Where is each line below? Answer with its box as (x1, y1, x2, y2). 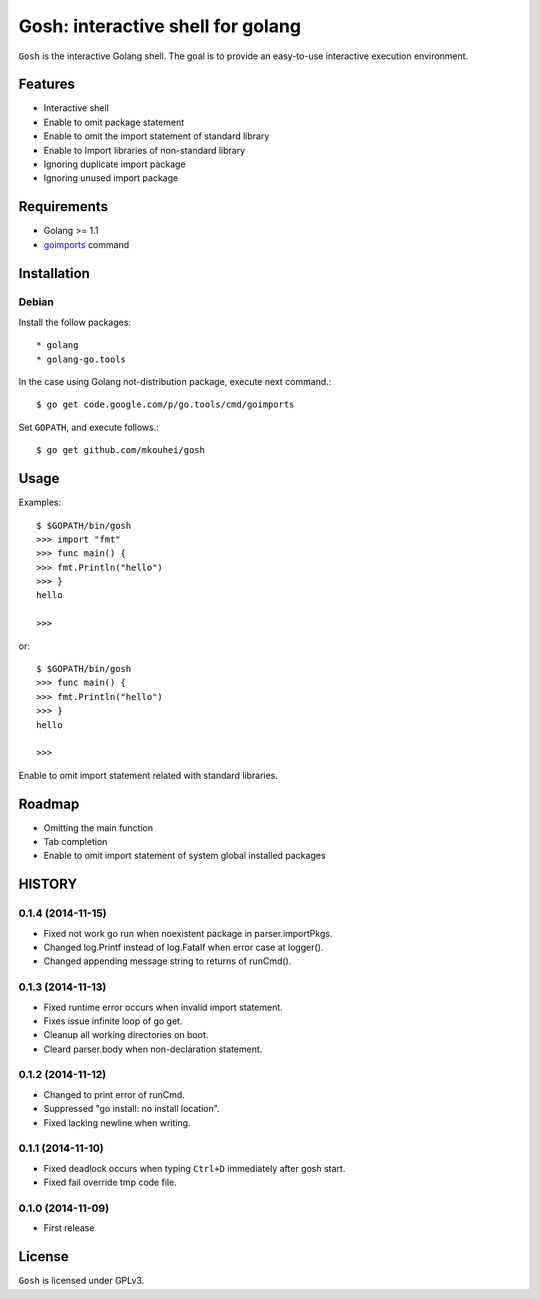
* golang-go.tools (36, 353, 127, 365)
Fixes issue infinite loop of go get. (43, 1015, 183, 1027)
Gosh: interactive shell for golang (18, 15, 302, 37)
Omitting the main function (43, 821, 154, 834)
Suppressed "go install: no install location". (43, 1103, 220, 1115)
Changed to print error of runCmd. (43, 1088, 185, 1100)
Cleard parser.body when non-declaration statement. (43, 1043, 263, 1055)
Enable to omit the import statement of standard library (43, 130, 270, 142)
